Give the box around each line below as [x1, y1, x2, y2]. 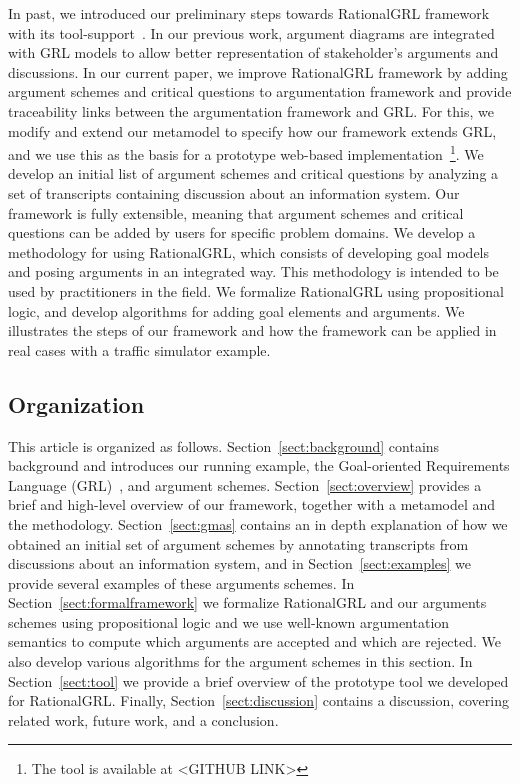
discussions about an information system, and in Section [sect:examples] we [8, 553, 472, 574]
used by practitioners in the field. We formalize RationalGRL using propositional [8, 280, 504, 301]
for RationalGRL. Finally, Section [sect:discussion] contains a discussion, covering [8, 690, 509, 711]
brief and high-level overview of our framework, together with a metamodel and [8, 494, 496, 515]
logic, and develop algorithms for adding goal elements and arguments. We [8, 300, 465, 321]
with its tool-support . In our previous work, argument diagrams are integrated [8, 22, 495, 43]
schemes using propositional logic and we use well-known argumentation [8, 611, 450, 632]
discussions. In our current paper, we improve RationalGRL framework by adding [8, 61, 508, 82]
